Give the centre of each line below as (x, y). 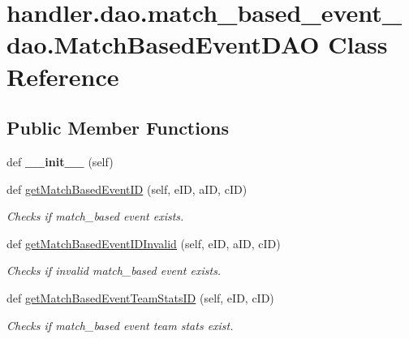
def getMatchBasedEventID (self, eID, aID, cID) (127, 189)
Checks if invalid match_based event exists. (114, 270)
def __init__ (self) (60, 161)
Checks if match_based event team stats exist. (120, 325)
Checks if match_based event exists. (95, 216)
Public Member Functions (118, 128)
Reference (63, 76)
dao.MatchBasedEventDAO (163, 44)
